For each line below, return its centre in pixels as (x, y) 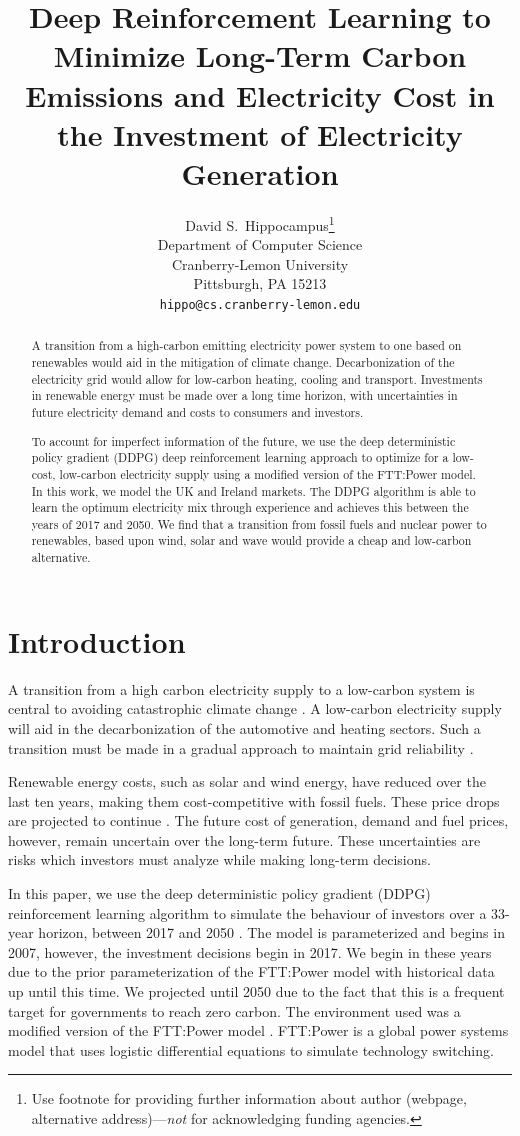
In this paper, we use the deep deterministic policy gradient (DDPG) (219, 893)
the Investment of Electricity (260, 133)
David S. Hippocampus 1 (260, 223)
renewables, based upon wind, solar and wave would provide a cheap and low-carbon (251, 540)
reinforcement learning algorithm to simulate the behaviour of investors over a (247, 912)
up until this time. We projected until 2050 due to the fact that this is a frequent (256, 991)
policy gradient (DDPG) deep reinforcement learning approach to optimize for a (240, 457)
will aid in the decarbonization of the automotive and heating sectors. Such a (244, 727)
